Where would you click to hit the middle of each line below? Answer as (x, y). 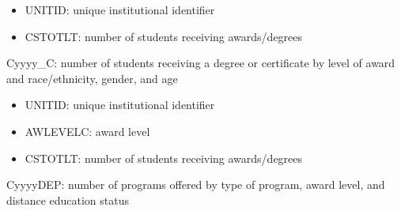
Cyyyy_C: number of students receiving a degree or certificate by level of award (201, 63)
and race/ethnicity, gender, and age (92, 78)
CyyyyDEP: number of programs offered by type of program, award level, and (196, 185)
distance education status (68, 200)
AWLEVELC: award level (87, 131)
